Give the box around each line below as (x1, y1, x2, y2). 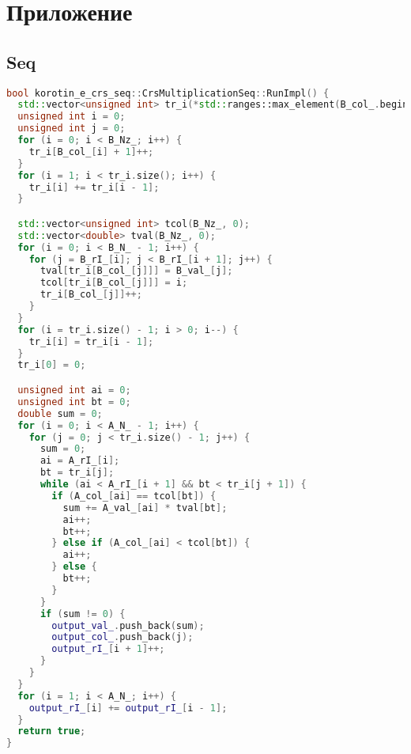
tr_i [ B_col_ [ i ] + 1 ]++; (28, 146, 154, 157)
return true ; (17, 726, 86, 737)
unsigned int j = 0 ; (17, 123, 126, 135)
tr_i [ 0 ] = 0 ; (17, 359, 86, 371)
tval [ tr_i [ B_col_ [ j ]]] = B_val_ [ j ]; (40, 265, 233, 277)
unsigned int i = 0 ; (17, 111, 126, 123)
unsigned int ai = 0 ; (17, 385, 131, 396)
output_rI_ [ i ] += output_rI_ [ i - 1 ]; (28, 702, 228, 714)
